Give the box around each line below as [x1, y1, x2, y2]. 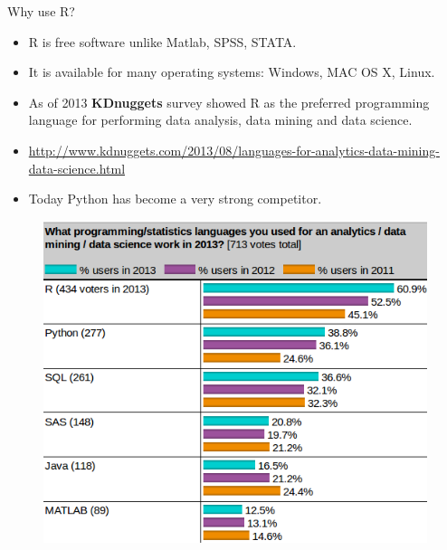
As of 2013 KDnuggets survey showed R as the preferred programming [28, 92, 430, 111]
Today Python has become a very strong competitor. [28, 189, 322, 208]
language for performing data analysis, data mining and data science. [28, 110, 413, 129]
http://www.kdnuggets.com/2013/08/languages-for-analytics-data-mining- [28, 140, 440, 159]
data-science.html [28, 158, 126, 177]
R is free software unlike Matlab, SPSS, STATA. [28, 32, 297, 51]
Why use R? [7, 2, 75, 20]
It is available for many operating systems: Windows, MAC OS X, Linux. [28, 62, 435, 81]
